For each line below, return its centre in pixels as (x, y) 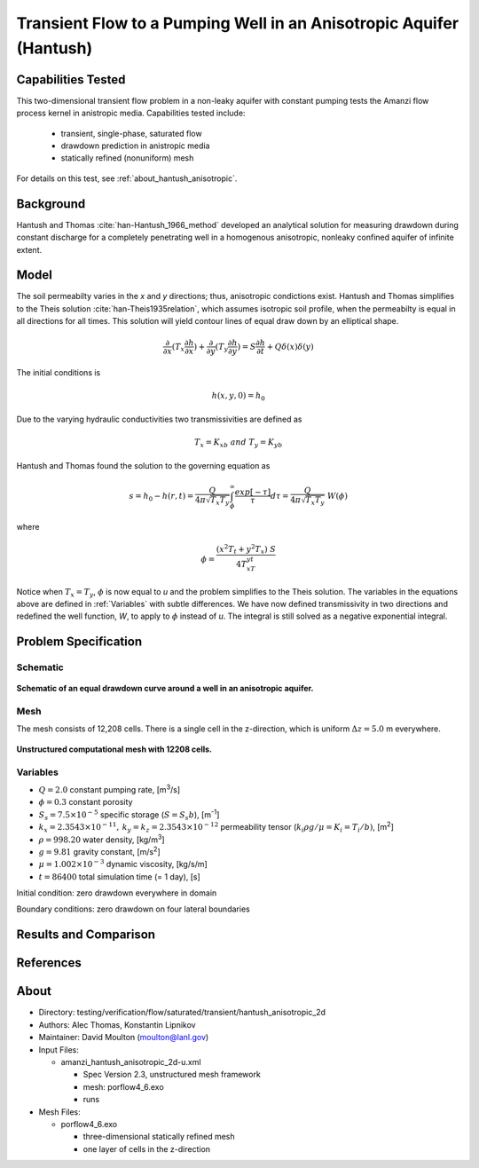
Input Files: (59, 1050)
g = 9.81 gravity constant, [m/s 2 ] (100, 851)
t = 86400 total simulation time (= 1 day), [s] (120, 876)
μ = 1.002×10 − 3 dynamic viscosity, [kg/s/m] (123, 864)
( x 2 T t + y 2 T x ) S (246, 549)
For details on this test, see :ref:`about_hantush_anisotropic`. (127, 178)
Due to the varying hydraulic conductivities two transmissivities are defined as (159, 419)
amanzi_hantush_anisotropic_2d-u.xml (131, 1061)
